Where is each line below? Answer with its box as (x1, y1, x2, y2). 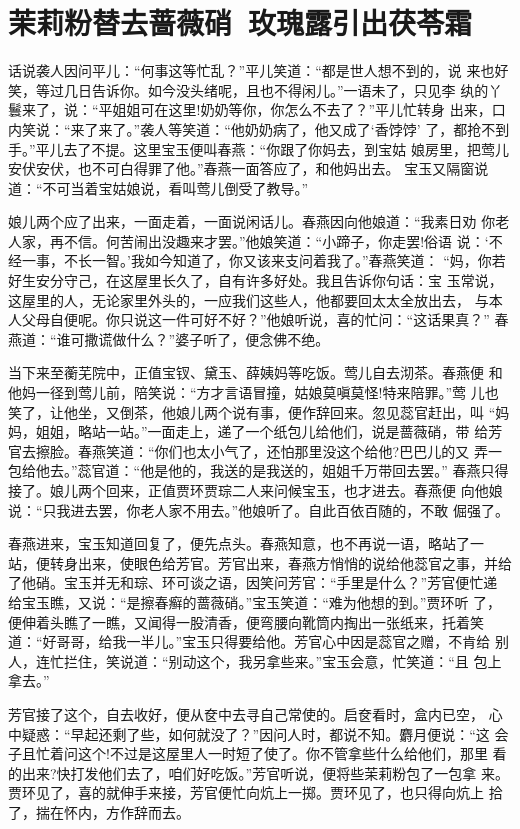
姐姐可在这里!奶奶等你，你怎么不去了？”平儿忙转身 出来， (112, 99, 492, 120)
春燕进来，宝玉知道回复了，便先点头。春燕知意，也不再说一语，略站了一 (8, 533, 484, 554)
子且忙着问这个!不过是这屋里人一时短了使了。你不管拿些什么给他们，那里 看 (8, 743, 507, 764)
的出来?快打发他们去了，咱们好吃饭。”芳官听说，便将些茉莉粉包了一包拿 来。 (8, 762, 509, 783)
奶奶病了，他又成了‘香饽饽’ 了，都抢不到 (244, 118, 510, 139)
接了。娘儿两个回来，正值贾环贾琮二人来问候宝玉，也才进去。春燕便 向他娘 (8, 480, 503, 500)
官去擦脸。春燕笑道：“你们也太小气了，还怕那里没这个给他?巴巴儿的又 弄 (8, 440, 488, 461)
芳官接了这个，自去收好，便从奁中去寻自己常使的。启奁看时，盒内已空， (8, 703, 484, 724)
